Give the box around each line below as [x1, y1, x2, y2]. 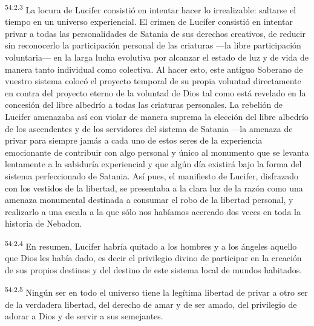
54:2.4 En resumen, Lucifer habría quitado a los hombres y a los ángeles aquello [5, 238, 297, 252]
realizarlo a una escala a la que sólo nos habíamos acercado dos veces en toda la [5, 205, 301, 218]
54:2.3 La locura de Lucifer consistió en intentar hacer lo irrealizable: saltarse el [5, 2, 296, 16]
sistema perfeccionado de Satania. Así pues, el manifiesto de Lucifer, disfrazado [5, 169, 298, 182]
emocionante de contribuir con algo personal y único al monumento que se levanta [5, 145, 309, 158]
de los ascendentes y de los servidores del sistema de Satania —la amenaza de [5, 122, 293, 135]
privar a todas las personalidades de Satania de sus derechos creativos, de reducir [5, 27, 306, 39]
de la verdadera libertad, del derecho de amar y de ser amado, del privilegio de [5, 298, 297, 310]
